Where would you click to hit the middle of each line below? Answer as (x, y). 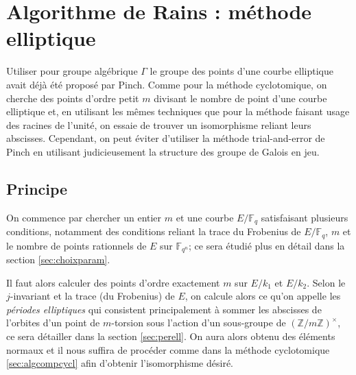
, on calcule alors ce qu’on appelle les (263, 296)
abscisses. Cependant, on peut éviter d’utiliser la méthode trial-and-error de (166, 138)
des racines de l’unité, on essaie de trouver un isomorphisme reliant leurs (159, 124)
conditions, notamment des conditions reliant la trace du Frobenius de (154, 231)
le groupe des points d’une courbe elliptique (241, 71)
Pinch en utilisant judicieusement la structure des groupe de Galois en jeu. (163, 151)
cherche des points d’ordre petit (73, 98)
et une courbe (205, 217)
